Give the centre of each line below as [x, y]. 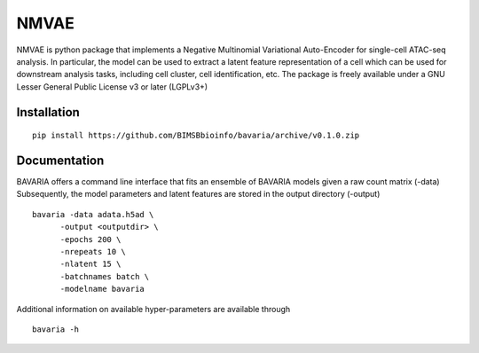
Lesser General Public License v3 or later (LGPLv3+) [112, 86]
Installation [48, 112]
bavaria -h [56, 329]
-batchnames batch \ [105, 276]
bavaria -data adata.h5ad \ [93, 214]
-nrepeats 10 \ [93, 251]
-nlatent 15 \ [90, 264]
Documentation [60, 160]
